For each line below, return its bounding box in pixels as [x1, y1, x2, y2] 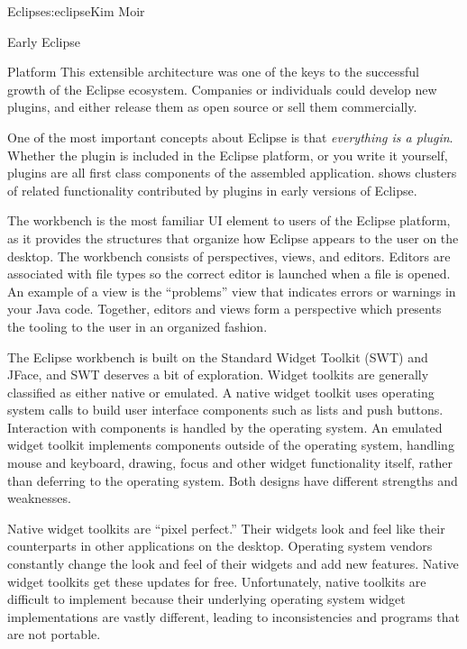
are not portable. [7, 625, 101, 644]
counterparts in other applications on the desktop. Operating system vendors [7, 536, 433, 555]
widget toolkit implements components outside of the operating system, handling [7, 435, 454, 454]
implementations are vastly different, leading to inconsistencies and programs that [7, 607, 460, 626]
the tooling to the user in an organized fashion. [7, 316, 268, 335]
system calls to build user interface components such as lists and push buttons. [7, 400, 444, 419]
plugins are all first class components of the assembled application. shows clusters [7, 163, 457, 182]
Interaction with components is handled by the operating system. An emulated [7, 417, 443, 436]
